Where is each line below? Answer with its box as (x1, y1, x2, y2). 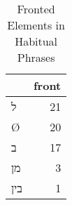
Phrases (17, 49, 55, 65)
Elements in (7, 17, 65, 33)
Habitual (15, 33, 58, 49)
